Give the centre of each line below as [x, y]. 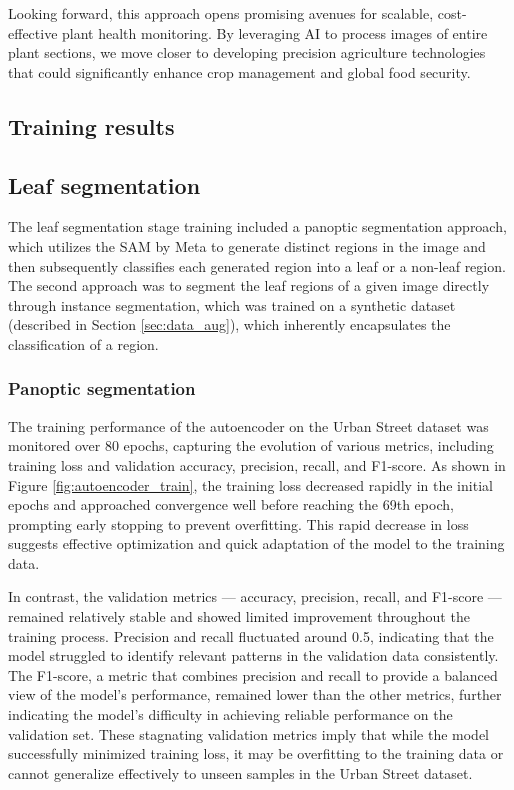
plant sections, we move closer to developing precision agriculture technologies [247, 52]
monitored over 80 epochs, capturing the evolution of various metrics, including [251, 445]
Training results [91, 125]
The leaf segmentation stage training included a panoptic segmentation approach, [257, 226]
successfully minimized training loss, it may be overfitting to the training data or [256, 753]
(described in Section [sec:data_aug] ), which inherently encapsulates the [229, 324]
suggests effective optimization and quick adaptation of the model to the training [256, 543]
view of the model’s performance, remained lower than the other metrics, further [255, 694]
